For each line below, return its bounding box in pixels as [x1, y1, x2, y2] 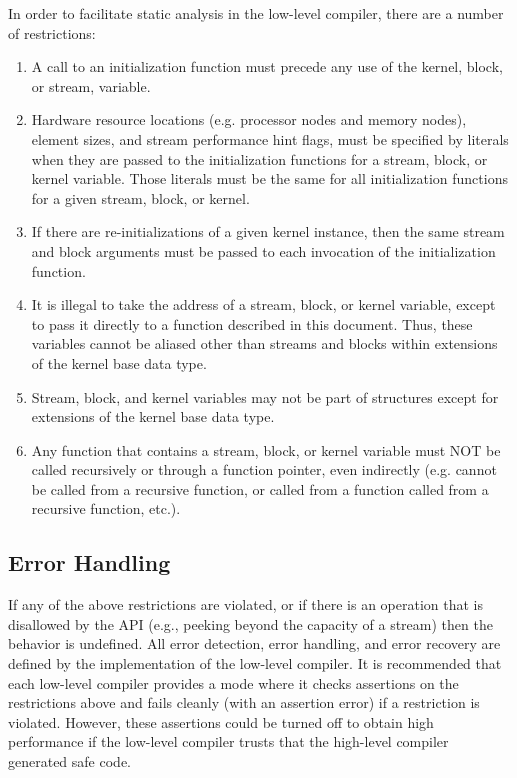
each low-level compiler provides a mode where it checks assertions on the [8, 672, 459, 693]
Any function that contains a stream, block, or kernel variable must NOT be [31, 439, 501, 460]
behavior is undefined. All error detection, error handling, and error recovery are [8, 633, 501, 654]
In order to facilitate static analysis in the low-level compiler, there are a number [8, 3, 504, 23]
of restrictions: [8, 22, 96, 43]
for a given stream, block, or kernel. [31, 187, 250, 208]
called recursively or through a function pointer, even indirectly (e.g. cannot [31, 459, 497, 480]
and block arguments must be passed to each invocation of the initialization [31, 240, 496, 261]
